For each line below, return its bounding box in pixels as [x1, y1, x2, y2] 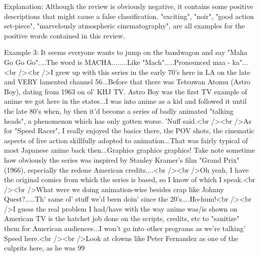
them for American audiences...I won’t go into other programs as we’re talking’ [4, 223, 246, 234]
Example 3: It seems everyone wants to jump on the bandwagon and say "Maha [4, 47, 248, 57]
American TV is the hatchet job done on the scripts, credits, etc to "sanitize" [4, 213, 240, 224]
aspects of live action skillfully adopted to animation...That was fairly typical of [4, 135, 248, 145]
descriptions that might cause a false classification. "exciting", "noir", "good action [4, 10, 254, 21]
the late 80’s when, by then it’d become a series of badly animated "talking [4, 105, 234, 116]
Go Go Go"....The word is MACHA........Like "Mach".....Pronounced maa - [4, 56, 230, 67]
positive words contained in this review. [4, 30, 125, 40]
